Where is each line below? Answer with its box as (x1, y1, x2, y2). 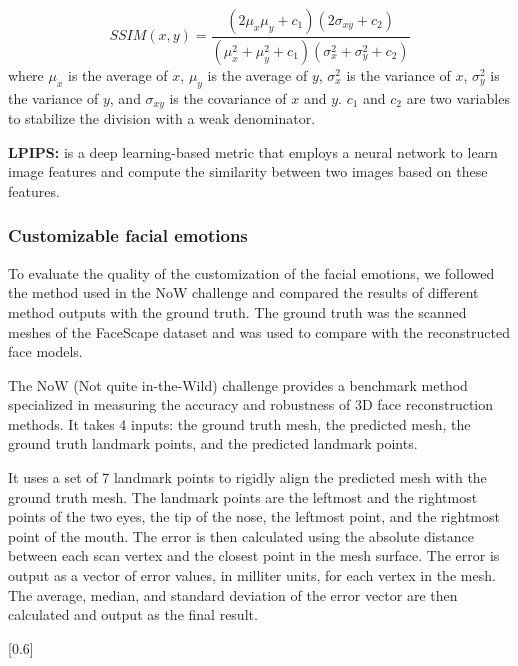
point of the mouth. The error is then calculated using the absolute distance (8, 525, 474, 546)
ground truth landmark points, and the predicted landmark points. (8, 433, 418, 454)
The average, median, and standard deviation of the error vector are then (8, 584, 458, 605)
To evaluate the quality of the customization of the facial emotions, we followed (8, 262, 495, 283)
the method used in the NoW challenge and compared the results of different (8, 282, 479, 303)
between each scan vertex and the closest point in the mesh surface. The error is (8, 545, 500, 566)
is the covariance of (169, 87, 287, 108)
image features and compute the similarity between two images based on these (8, 161, 488, 182)
